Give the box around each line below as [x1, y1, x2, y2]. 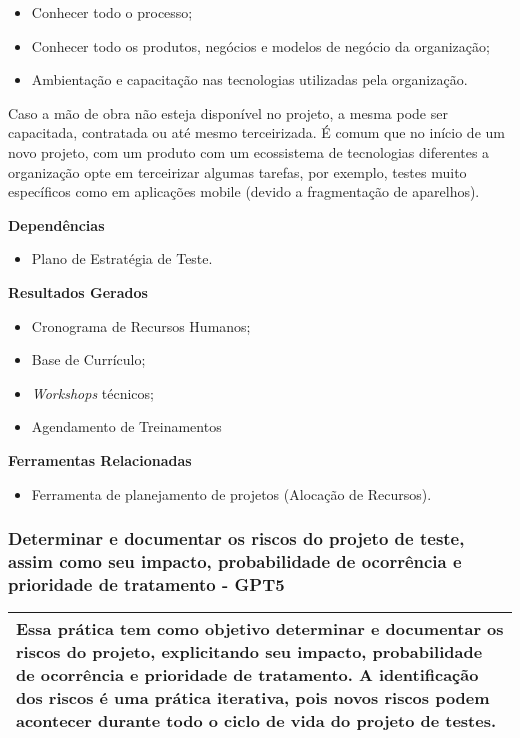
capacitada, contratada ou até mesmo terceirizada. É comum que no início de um [8, 122, 505, 143]
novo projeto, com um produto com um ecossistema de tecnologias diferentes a [8, 141, 490, 162]
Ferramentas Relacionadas [8, 449, 192, 470]
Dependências [8, 214, 105, 235]
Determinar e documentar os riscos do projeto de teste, [8, 526, 465, 551]
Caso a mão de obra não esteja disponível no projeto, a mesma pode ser [8, 102, 448, 123]
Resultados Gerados [8, 281, 148, 302]
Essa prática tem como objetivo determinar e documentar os [16, 617, 504, 641]
